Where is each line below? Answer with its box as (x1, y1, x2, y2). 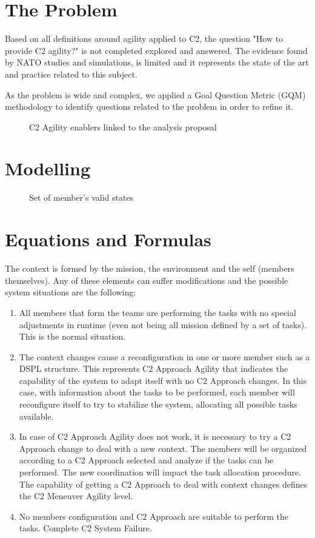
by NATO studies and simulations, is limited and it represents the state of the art (5, 56, 309, 69)
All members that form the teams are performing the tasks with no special (19, 306, 296, 318)
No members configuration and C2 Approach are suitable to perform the (19, 509, 288, 522)
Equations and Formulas (5, 227, 211, 252)
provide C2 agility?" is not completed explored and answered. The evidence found (5, 44, 308, 56)
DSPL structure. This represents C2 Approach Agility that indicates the (19, 362, 288, 375)
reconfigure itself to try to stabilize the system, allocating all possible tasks (19, 398, 297, 411)
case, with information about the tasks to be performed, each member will (19, 386, 295, 398)
